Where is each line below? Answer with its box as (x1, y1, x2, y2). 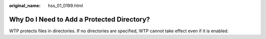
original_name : (9, 3, 41, 8)
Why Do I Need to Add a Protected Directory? (9, 15, 150, 24)
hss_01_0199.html (48, 3, 83, 8)
